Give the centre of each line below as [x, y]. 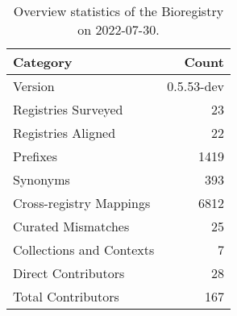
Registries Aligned [64, 133]
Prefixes [35, 156]
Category [43, 62]
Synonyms [42, 179]
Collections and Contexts [84, 249]
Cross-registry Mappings [82, 203]
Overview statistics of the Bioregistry [118, 11]
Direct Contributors [69, 273]
